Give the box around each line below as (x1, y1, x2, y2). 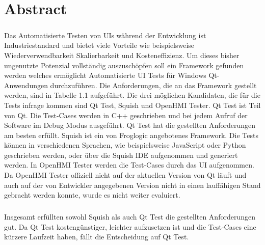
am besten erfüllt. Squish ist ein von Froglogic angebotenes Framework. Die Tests (4, 129, 258, 140)
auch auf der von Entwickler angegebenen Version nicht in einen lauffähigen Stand (4, 179, 261, 190)
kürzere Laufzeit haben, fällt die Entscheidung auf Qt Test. (4, 231, 189, 242)
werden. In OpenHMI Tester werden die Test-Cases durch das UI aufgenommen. (4, 159, 254, 170)
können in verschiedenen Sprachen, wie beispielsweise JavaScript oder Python (4, 140, 246, 150)
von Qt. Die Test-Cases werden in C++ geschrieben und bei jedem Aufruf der (4, 110, 248, 120)
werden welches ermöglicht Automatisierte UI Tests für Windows (4, 70, 206, 80)
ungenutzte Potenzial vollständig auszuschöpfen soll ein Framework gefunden (4, 60, 244, 70)
